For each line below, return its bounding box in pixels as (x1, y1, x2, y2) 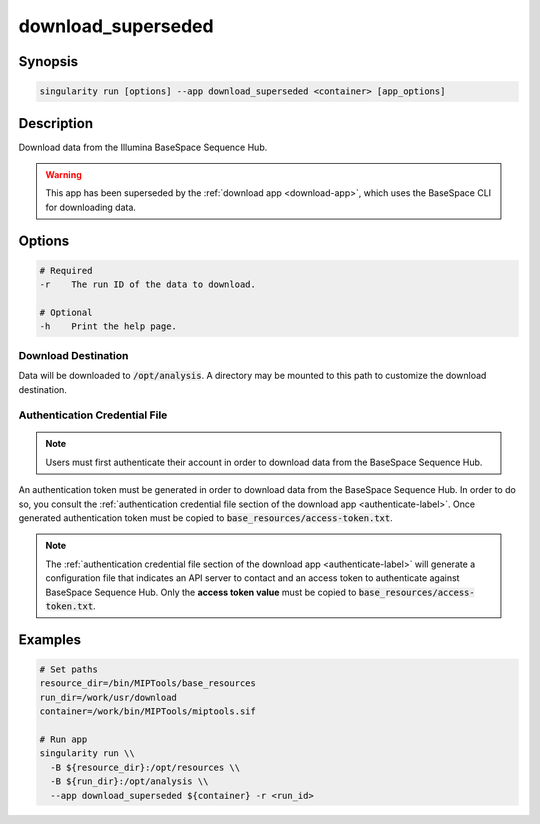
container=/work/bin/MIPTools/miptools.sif (39, 706, 257, 717)
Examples (18, 631, 82, 648)
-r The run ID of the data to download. (39, 279, 257, 290)
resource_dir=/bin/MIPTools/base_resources (39, 678, 257, 689)
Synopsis (18, 53, 79, 70)
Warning (45, 169, 82, 181)
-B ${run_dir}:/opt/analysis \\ (50, 776, 209, 787)
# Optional (39, 307, 93, 318)
